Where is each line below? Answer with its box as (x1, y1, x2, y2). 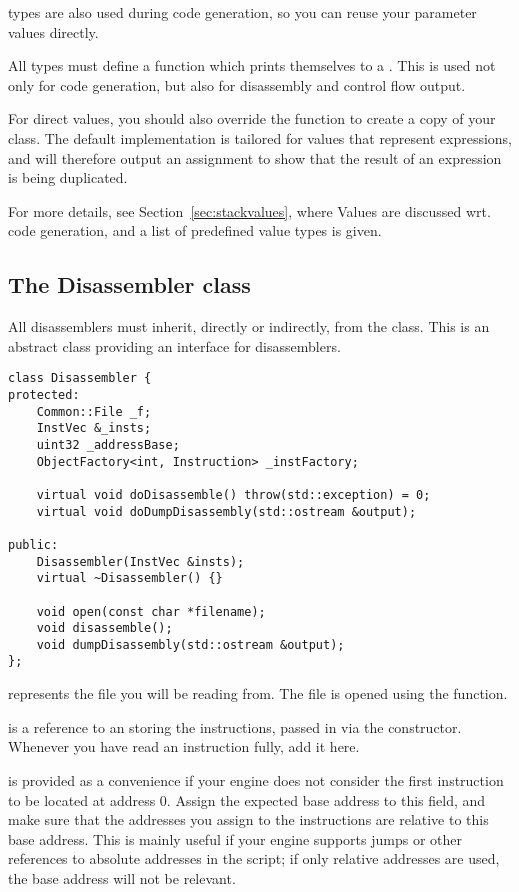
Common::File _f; (36, 404, 152, 419)
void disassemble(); (36, 621, 173, 636)
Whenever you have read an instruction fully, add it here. (8, 736, 360, 757)
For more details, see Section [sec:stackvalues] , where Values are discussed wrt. (8, 200, 491, 221)
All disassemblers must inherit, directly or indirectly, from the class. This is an (8, 316, 490, 337)
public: (8, 537, 59, 552)
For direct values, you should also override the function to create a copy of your (8, 108, 496, 129)
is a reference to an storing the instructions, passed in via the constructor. (8, 716, 462, 737)
